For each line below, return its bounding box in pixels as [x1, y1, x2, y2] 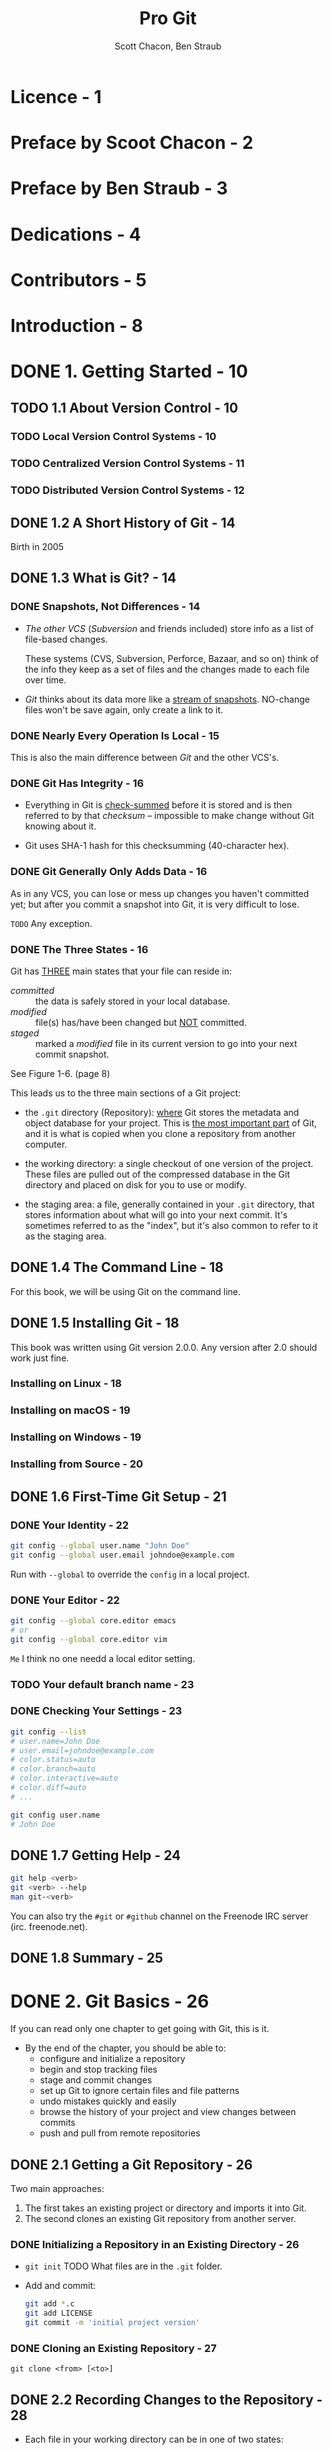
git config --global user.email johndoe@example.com [10, 1550, 235, 1560]
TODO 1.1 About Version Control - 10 [10, 400, 239, 417]
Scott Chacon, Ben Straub [114, 40, 222, 52]
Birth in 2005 [10, 541, 64, 553]
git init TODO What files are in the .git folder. [24, 2260, 223, 2272]
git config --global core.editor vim [10, 1634, 168, 1644]
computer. [24, 1138, 68, 1150]
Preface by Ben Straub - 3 [10, 177, 228, 200]
